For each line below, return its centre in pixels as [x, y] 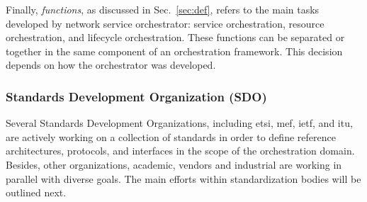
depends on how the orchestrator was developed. [111, 65]
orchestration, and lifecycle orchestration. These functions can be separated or [175, 37]
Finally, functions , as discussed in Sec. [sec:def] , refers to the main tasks [163, 9]
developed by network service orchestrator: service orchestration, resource [165, 23]
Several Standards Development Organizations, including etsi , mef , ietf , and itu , [179, 123]
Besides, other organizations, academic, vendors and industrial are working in [174, 164]
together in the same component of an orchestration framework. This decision [174, 51]
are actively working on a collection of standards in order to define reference [171, 136]
